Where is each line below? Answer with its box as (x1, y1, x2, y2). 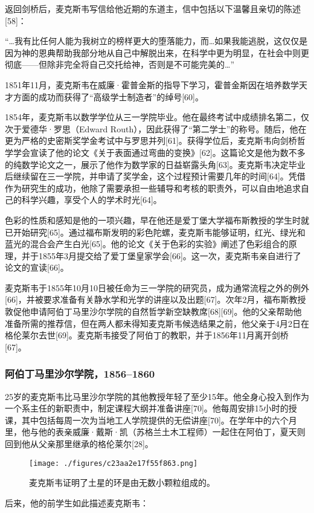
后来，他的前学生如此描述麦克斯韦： (5, 496, 149, 509)
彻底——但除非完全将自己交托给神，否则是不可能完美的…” (5, 58, 234, 71)
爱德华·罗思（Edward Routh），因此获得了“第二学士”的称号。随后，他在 (21, 122, 307, 135)
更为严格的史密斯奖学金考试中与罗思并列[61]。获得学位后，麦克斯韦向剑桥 (5, 134, 297, 147)
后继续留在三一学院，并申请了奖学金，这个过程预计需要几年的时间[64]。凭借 (5, 170, 306, 182)
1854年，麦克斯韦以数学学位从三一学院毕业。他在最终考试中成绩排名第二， (5, 111, 301, 123)
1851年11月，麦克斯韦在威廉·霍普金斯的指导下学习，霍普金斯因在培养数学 (5, 78, 299, 91)
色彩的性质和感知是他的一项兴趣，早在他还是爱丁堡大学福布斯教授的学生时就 (5, 213, 309, 226)
